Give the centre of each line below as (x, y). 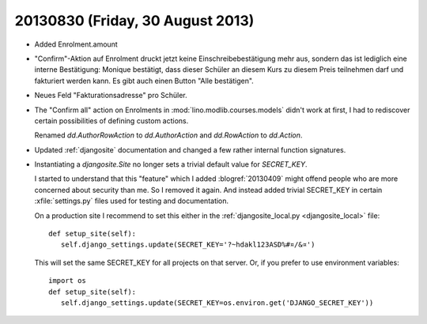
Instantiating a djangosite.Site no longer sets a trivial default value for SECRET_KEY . (171, 164)
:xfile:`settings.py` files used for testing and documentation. (132, 201)
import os (67, 281)
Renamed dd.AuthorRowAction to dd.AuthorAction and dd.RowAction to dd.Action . (168, 135)
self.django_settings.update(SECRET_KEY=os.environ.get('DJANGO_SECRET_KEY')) (217, 303)
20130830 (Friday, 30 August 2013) (134, 21)
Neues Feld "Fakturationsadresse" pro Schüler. (111, 96)
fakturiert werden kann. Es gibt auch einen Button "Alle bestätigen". (144, 81)
